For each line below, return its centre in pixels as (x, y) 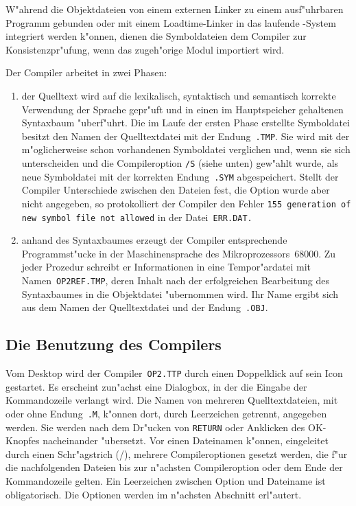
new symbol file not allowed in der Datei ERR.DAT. (137, 217)
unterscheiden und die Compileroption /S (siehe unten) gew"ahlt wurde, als (180, 163)
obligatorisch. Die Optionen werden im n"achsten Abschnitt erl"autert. (154, 494)
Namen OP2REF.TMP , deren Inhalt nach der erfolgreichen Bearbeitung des (175, 280)
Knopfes (23, 440)
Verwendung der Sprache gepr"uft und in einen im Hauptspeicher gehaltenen (182, 109)
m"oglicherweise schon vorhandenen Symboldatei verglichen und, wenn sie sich (186, 149)
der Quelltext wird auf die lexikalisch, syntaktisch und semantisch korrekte (179, 95)
